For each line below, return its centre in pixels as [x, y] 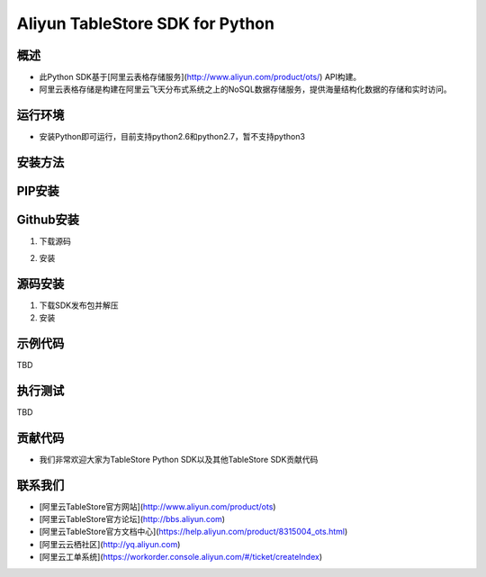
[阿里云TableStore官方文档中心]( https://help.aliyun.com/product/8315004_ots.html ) [193, 532]
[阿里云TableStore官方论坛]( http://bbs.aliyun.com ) [132, 519]
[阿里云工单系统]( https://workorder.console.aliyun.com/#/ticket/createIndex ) [181, 557]
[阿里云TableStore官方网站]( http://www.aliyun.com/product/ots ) [157, 506]
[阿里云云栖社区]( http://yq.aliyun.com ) [110, 544]
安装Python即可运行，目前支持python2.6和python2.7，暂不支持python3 [172, 137]
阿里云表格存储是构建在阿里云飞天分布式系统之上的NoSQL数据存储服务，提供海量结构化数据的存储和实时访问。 [245, 89]
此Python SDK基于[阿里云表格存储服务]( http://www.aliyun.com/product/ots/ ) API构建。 [200, 77]
